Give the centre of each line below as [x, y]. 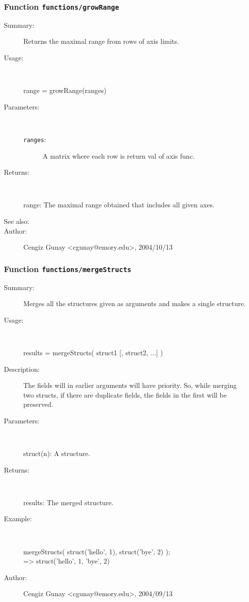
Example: [18, 519]
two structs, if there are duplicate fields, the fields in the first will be [125, 394]
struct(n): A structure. [57, 453]
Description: [22, 369]
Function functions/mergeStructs [68, 268]
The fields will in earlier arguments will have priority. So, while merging [130, 385]
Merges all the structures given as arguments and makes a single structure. [135, 303]
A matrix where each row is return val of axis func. [119, 155]
